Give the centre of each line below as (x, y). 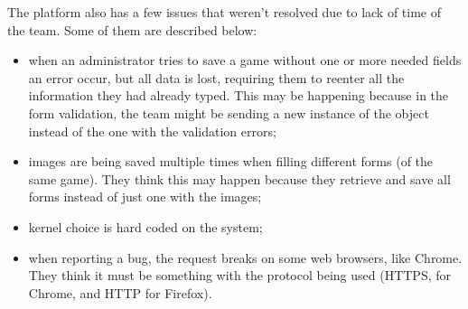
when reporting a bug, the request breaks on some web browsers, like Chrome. (245, 257)
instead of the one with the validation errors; (152, 131)
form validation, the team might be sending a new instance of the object (229, 112)
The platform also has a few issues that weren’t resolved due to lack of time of (225, 12)
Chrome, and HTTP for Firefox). (120, 292)
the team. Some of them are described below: (132, 29)
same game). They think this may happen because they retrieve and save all (239, 178)
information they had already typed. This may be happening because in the (239, 95)
